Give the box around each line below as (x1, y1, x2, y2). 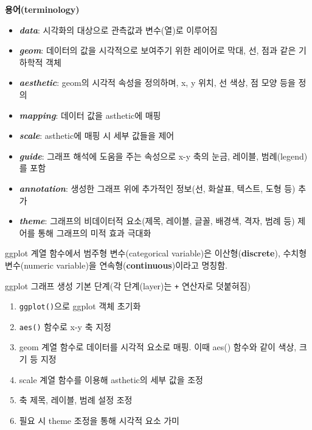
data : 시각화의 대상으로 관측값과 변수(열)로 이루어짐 (19, 23, 218, 36)
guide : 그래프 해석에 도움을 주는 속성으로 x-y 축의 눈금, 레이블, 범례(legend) (19, 149, 308, 162)
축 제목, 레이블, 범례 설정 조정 (19, 393, 133, 406)
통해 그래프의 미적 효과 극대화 (38, 226, 151, 239)
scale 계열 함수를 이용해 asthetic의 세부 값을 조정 (19, 373, 203, 386)
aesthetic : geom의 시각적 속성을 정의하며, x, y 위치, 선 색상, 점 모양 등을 (19, 76, 296, 89)
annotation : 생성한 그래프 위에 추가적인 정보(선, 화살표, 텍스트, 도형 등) (19, 182, 296, 194)
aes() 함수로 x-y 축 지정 (19, 320, 111, 333)
